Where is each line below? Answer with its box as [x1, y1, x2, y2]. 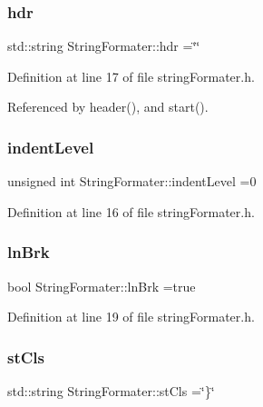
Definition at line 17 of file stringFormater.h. [7, 66, 255, 85]
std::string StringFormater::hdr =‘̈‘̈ [7, 36, 200, 55]
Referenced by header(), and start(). [7, 97, 209, 116]
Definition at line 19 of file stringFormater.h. [7, 307, 255, 326]
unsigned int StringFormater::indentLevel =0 [7, 172, 257, 191]
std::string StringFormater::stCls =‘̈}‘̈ [7, 382, 215, 401]
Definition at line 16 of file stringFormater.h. [7, 202, 255, 221]
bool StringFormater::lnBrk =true [7, 276, 196, 295]
